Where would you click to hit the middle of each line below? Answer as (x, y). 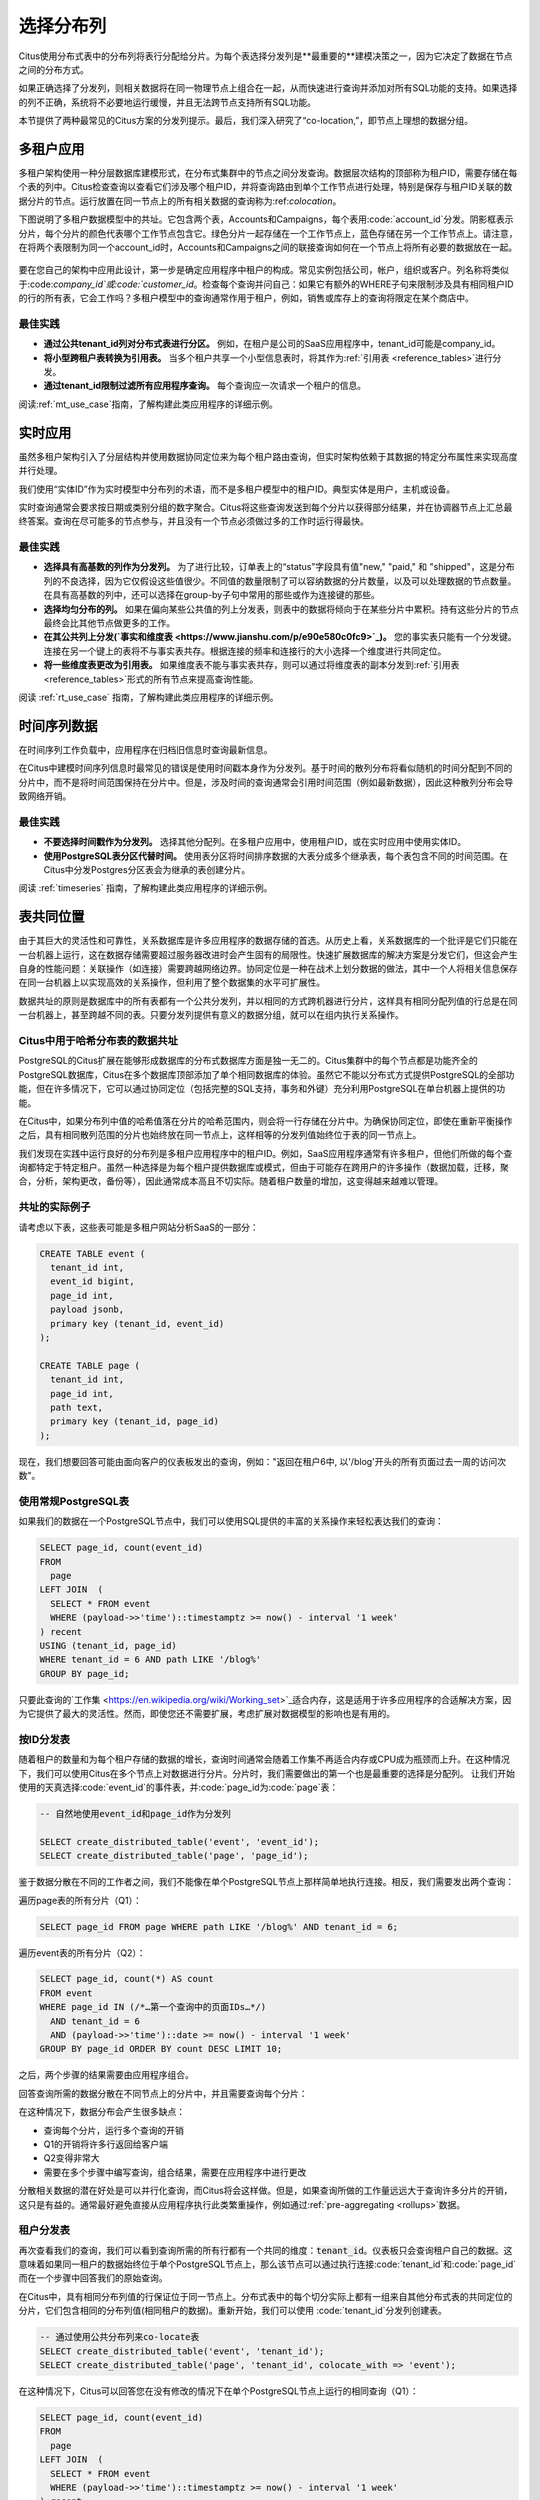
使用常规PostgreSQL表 (74, 1501)
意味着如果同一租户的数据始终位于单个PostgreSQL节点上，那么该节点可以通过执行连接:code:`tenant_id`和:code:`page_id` (267, 2264)
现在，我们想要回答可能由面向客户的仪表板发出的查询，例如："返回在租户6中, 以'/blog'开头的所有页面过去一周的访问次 (262, 1461)
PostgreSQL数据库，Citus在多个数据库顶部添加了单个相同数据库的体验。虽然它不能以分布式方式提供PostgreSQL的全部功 (266, 1074)
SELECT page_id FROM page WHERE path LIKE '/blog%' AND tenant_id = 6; (219, 1926)
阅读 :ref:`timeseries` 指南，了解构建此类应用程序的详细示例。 (145, 888)
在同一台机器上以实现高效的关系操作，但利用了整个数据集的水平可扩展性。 (171, 982)
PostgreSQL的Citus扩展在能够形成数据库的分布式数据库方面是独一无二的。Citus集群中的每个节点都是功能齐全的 (248, 1061)
